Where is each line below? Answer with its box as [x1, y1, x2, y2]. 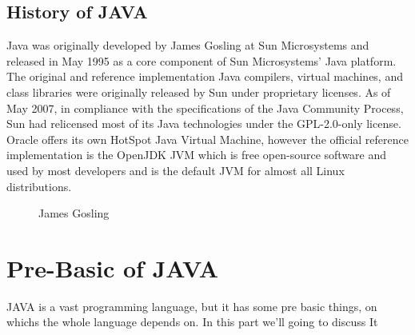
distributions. [6, 177, 72, 194]
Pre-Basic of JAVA [6, 251, 219, 284]
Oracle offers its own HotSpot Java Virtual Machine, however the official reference [6, 130, 409, 147]
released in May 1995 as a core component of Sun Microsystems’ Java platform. [6, 52, 397, 69]
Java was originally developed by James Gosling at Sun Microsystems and [6, 37, 369, 54]
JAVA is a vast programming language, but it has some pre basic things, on [6, 297, 377, 314]
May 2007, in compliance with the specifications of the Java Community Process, [6, 99, 404, 116]
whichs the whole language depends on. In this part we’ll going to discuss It [6, 313, 378, 330]
